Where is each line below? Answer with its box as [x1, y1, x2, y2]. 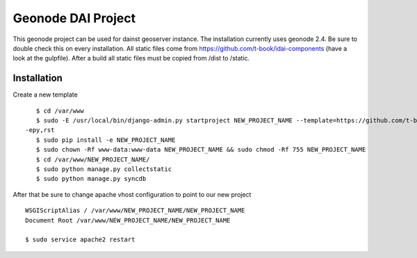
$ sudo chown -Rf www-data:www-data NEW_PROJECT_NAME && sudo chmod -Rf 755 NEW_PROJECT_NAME [35, 146, 366, 154]
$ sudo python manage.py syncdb [35, 175, 147, 183]
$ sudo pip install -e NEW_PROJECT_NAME [35, 136, 176, 144]
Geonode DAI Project [13, 10, 136, 26]
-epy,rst [25, 126, 55, 134]
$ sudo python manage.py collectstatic [35, 165, 172, 173]
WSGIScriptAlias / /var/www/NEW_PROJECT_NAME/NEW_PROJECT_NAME [25, 207, 245, 215]
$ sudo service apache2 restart [25, 236, 136, 243]
